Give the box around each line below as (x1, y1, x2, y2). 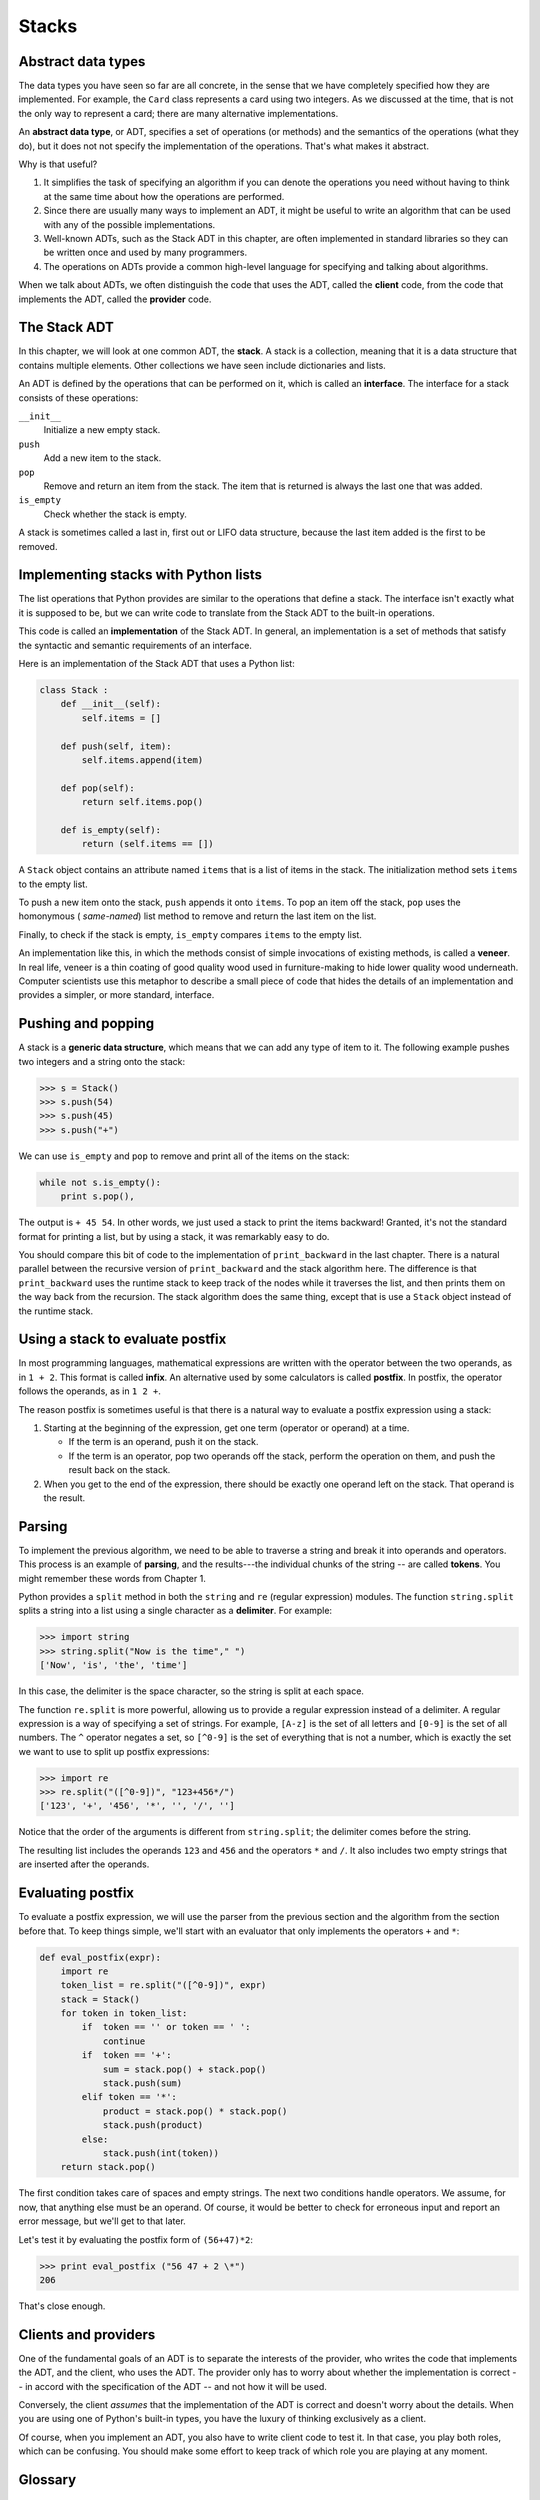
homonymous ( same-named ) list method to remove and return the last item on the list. (18, 910, 377, 922)
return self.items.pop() (81, 796, 204, 808)
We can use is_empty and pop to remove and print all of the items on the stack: (18, 1150, 350, 1162)
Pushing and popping (18, 1015, 155, 1032)
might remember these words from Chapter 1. (18, 1572, 207, 1584)
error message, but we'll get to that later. (18, 2215, 187, 2227)
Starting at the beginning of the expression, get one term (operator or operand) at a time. (43, 1421, 410, 1434)
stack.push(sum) (102, 2078, 183, 2089)
